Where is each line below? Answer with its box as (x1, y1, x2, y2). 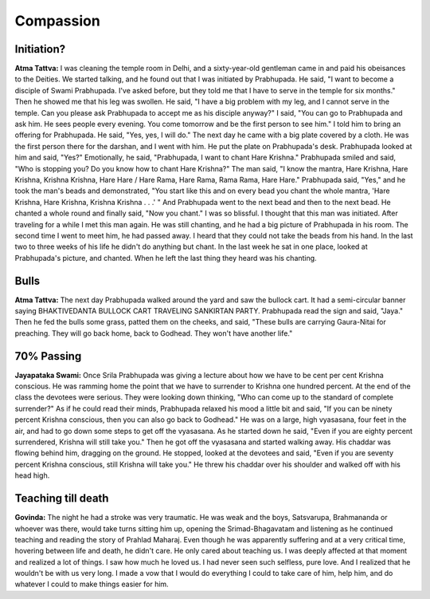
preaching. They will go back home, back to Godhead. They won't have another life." (14, 328, 293, 338)
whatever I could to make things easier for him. (14, 579, 169, 589)
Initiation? (14, 42, 66, 56)
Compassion (14, 12, 101, 30)
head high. (14, 471, 50, 480)
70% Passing (14, 349, 82, 363)
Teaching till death (14, 491, 109, 506)
